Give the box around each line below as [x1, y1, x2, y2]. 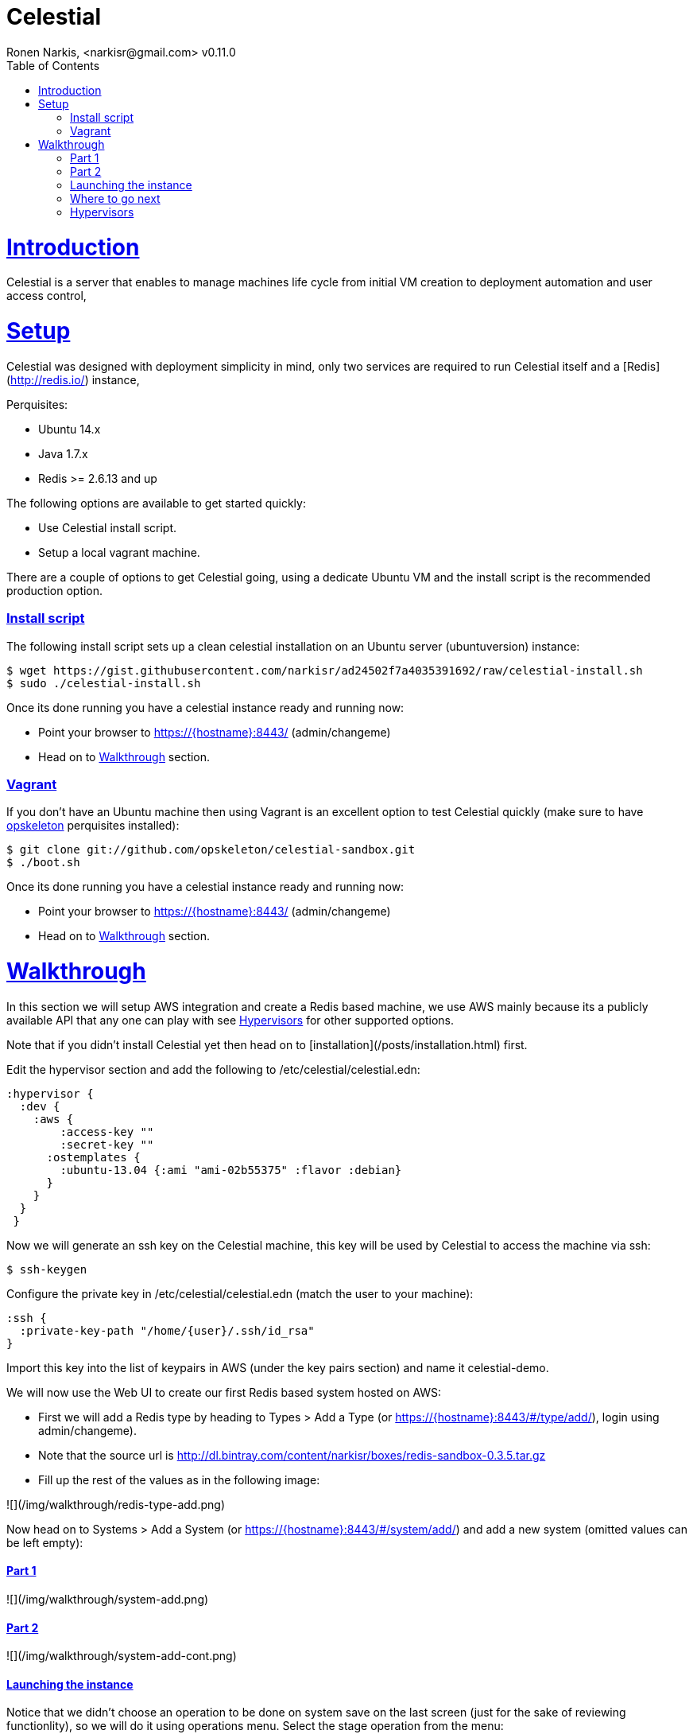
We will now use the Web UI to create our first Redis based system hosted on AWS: [6, 1385, 442, 1399]
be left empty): [6, 1535, 83, 1549]
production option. [6, 583, 103, 597]
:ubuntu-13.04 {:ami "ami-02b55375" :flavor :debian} [60, 1163, 402, 1176]
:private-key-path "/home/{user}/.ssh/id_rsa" [19, 1324, 315, 1337]
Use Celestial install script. [38, 520, 177, 535]
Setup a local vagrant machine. [38, 545, 200, 559]
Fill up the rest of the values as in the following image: [38, 1472, 320, 1487]
